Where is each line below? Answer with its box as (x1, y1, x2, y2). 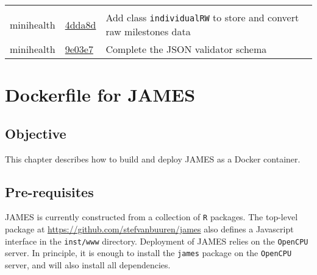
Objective (5, 124, 66, 142)
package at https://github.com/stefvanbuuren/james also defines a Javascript (5, 223, 294, 235)
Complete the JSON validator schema (105, 42, 267, 56)
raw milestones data (105, 24, 191, 38)
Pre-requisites (5, 182, 94, 201)
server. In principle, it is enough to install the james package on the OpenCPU (5, 246, 292, 259)
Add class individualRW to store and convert (105, 10, 299, 24)
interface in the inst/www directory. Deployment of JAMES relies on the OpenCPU (5, 234, 308, 247)
